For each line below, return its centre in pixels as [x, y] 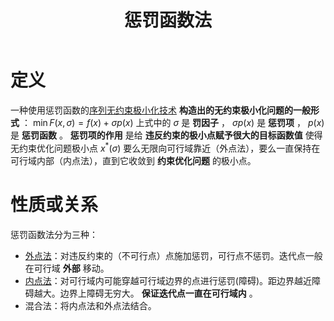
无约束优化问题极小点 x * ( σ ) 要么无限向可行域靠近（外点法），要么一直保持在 [165, 147]
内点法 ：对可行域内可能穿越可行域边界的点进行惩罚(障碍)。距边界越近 [168, 280]
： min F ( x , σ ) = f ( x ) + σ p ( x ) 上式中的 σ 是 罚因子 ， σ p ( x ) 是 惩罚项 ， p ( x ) [173, 122]
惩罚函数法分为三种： [54, 234]
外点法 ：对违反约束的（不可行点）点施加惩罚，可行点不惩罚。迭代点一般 [173, 255]
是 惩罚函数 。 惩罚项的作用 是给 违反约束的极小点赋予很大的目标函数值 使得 [166, 135]
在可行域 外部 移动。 [67, 268]
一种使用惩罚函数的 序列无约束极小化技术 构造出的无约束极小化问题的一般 [160, 110]
